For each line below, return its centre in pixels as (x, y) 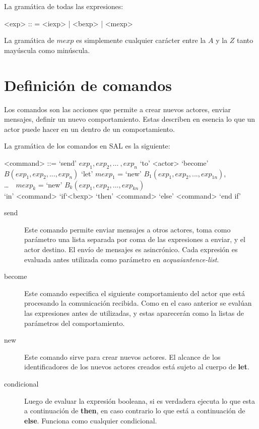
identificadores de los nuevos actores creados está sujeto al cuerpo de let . (137, 367)
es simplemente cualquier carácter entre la (141, 40)
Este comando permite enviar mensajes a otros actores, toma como (127, 229)
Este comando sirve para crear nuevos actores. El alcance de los (122, 356)
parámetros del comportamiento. (75, 323)
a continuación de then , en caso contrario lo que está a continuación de (135, 411)
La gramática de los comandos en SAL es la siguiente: (87, 146)
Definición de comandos (88, 85)
